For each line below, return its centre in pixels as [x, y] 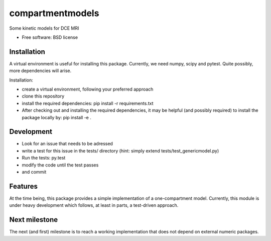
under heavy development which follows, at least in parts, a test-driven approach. [94, 205]
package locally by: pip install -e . [56, 117]
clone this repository [43, 96]
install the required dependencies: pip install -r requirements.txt [88, 103]
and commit [34, 172]
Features [23, 186]
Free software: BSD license [50, 37]
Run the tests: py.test [44, 158]
